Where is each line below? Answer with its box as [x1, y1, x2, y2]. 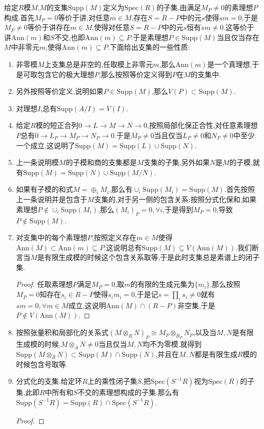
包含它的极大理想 [37, 69, 94, 79]
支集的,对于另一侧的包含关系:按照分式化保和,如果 [94, 194, 257, 205]
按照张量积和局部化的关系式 [16, 327, 109, 338]
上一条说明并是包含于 [16, 194, 87, 205]
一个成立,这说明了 [16, 140, 75, 150]
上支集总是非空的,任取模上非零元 [44, 58, 153, 69]
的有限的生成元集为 [130, 279, 194, 289]
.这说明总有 [104, 242, 142, 252]
